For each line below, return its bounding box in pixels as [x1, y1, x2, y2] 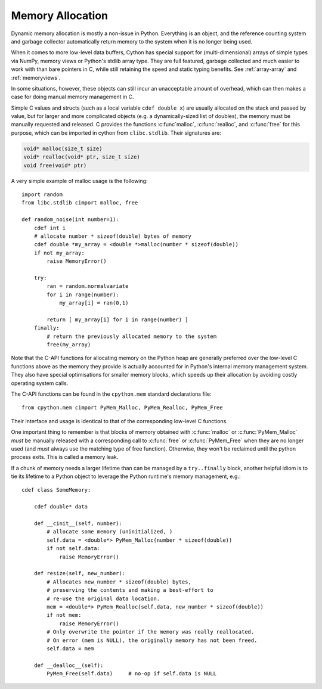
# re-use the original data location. [47, 595, 160, 602]
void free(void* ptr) [23, 162, 87, 169]
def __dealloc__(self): [33, 662, 104, 669]
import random [21, 191, 63, 198]
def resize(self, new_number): [33, 570, 126, 577]
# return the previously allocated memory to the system [47, 333, 217, 340]
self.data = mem [47, 645, 94, 652]
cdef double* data [33, 504, 88, 510]
